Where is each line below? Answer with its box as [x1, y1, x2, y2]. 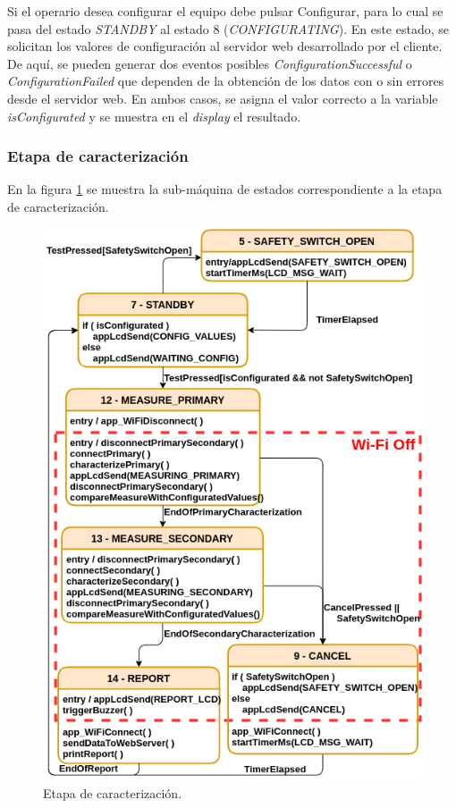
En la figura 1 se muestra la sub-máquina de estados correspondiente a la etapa [7, 180, 443, 198]
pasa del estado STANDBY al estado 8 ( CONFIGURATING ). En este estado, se [7, 19, 449, 38]
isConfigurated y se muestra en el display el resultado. [7, 106, 301, 125]
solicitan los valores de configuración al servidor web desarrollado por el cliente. [7, 37, 443, 55]
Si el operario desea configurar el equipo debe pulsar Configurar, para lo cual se [7, 2, 443, 20]
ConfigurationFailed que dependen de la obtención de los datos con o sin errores [7, 72, 444, 90]
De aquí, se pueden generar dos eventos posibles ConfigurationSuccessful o [7, 54, 412, 72]
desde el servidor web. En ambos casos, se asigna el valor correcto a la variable [7, 88, 438, 107]
